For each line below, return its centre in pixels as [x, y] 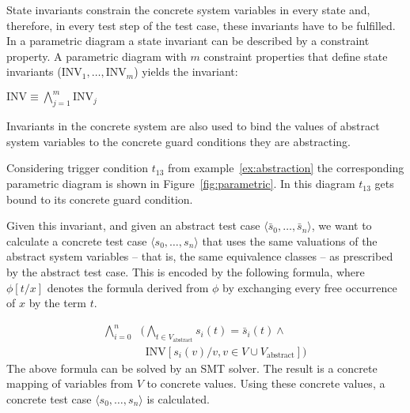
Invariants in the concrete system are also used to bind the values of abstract [193, 126]
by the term [57, 303]
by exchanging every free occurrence [310, 287]
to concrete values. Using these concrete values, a [266, 383]
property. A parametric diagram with [97, 56]
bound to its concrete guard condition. [100, 199]
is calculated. [178, 398]
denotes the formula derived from [128, 287]
